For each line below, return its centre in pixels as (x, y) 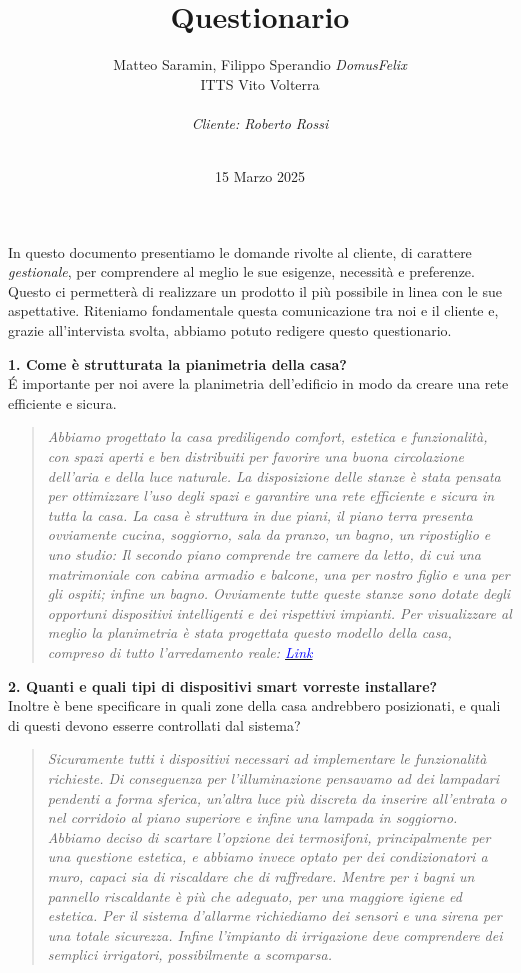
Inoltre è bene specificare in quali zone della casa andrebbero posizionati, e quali (254, 705)
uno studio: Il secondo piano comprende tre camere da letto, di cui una (264, 554)
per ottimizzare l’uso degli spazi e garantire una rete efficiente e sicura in (271, 495)
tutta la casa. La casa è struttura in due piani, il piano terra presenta (260, 514)
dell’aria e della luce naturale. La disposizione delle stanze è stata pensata (274, 475)
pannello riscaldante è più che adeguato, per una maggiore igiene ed (254, 895)
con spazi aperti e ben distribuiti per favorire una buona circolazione (255, 456)
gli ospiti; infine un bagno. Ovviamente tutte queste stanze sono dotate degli (279, 593)
